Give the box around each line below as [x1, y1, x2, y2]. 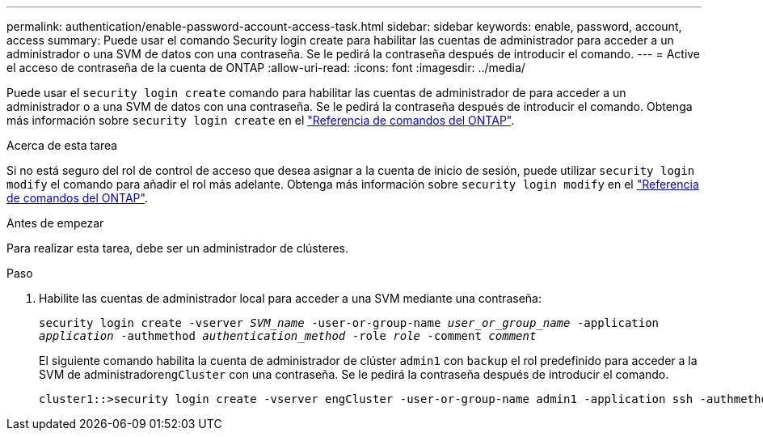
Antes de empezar [6, 216, 104, 230]
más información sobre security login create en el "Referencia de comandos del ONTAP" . [6, 113, 515, 127]
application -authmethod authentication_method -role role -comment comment [39, 329, 537, 342]
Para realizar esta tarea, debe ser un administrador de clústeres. [6, 241, 348, 255]
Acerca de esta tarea [6, 138, 118, 152]
